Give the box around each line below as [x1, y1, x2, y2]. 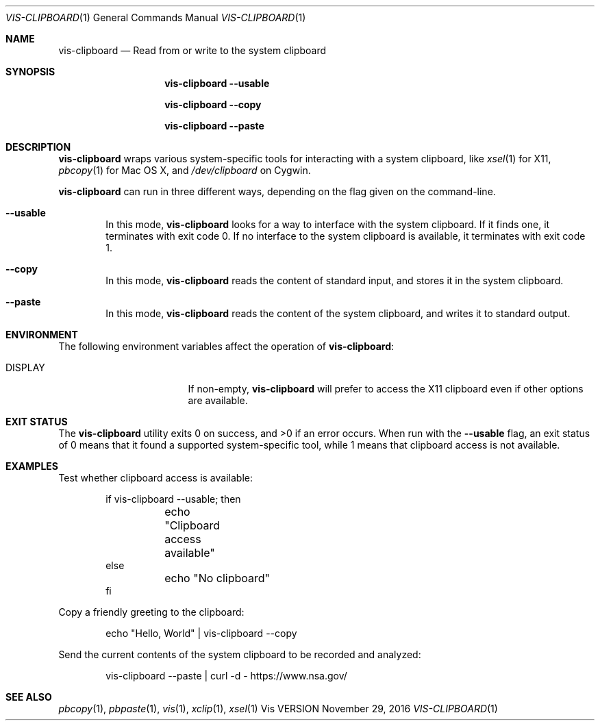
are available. [188, 395, 248, 406]
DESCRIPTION [5, 141, 71, 153]
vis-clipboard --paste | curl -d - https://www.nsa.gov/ [105, 670, 347, 681]
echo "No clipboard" [164, 571, 271, 585]
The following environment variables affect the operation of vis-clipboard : [58, 340, 395, 352]
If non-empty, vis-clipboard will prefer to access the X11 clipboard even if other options [188, 383, 584, 395]
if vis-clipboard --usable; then [105, 493, 241, 505]
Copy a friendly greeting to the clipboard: [58, 606, 245, 618]
